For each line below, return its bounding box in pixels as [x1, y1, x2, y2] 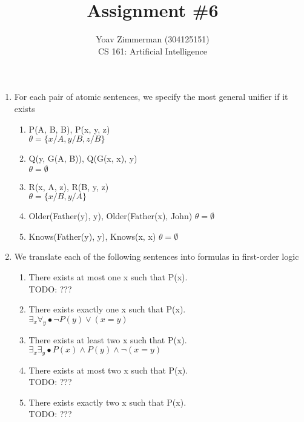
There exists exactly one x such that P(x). [28, 303, 186, 315]
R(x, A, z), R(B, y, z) [28, 180, 109, 193]
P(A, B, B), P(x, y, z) [28, 122, 110, 135]
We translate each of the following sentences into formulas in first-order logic [14, 250, 299, 263]
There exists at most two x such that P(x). [28, 363, 188, 376]
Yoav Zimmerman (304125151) [96, 33, 210, 45]
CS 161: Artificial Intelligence [97, 44, 208, 57]
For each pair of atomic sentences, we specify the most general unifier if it [14, 90, 288, 103]
